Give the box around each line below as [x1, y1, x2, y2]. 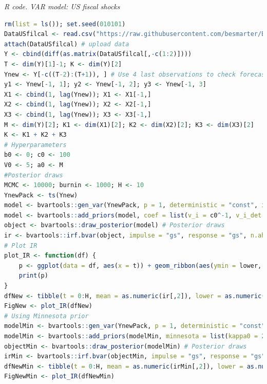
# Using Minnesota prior [4, 312, 89, 320]
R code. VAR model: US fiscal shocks [4, 1, 120, 11]
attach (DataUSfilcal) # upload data [4, 40, 129, 48]
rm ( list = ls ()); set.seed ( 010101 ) [4, 20, 126, 28]
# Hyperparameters [4, 141, 67, 149]
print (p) [18, 272, 48, 280]
